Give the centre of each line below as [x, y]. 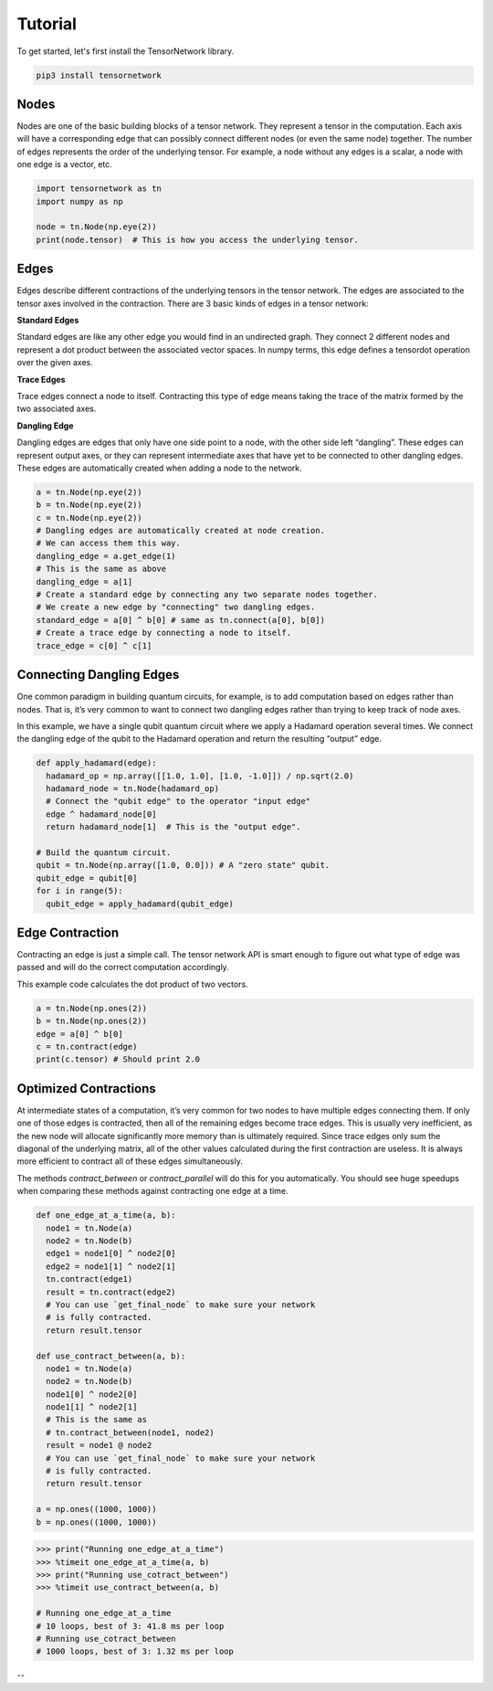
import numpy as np [79, 201]
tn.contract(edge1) [89, 1279]
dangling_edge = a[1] [84, 581]
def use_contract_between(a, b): [111, 1356]
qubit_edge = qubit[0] [87, 878]
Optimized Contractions [87, 1089]
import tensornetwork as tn [99, 189]
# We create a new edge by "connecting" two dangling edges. [176, 607]
